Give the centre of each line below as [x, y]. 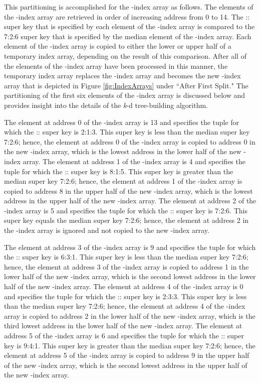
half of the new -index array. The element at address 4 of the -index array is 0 [124, 286]
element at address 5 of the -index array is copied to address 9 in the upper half [127, 355]
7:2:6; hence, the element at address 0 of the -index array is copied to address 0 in [130, 141]
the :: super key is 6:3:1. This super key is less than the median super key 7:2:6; [126, 257]
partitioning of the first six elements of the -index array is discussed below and [124, 95]
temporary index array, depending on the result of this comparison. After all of [125, 55]
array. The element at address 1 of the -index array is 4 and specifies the [134, 161]
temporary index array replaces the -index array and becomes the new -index [122, 76]
